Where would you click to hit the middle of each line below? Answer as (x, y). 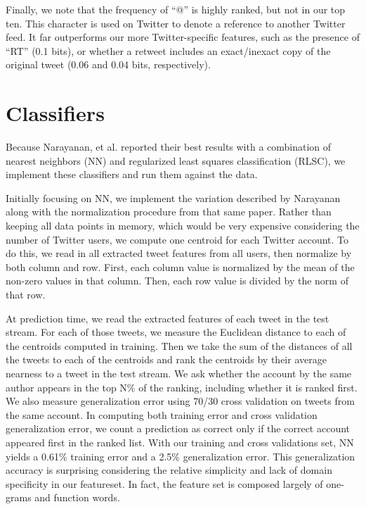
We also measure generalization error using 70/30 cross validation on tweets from (180, 401)
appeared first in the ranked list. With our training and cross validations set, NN (180, 442)
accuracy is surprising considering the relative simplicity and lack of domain (169, 470)
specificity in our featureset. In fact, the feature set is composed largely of (164, 483)
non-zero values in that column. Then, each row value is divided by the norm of (177, 281)
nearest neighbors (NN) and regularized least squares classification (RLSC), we (176, 160)
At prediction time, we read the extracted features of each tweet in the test (168, 318)
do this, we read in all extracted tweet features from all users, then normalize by (179, 253)
